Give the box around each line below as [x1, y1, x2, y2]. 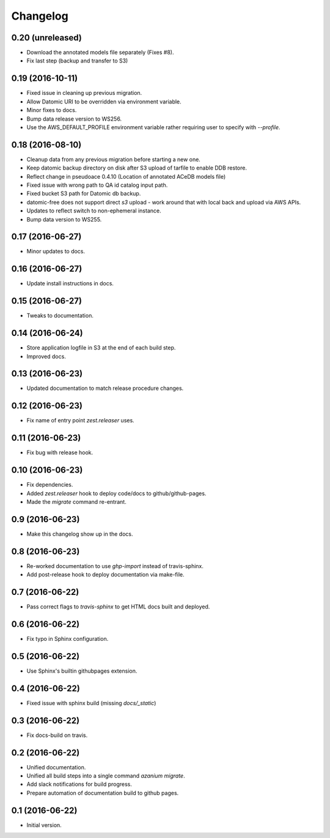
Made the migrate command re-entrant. [26, 498, 127, 505]
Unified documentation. [26, 763, 86, 771]
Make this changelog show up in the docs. [26, 530, 133, 537]
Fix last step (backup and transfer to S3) [26, 57, 128, 64]
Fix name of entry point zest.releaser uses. [26, 417, 134, 424]
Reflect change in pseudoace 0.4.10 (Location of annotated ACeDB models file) [26, 173, 226, 180]
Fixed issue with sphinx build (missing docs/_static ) [26, 699, 156, 706]
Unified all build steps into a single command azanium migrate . [26, 772, 186, 780]
